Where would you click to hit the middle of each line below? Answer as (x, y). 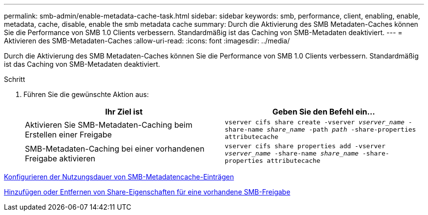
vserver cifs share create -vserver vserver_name (315, 122)
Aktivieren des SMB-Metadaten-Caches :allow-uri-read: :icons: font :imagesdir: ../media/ (147, 41)
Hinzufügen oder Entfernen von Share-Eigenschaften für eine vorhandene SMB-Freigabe (147, 192)
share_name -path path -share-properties (342, 129)
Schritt (15, 79)
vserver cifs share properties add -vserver (305, 146)
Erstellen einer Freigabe (68, 134)
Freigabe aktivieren (60, 158)
